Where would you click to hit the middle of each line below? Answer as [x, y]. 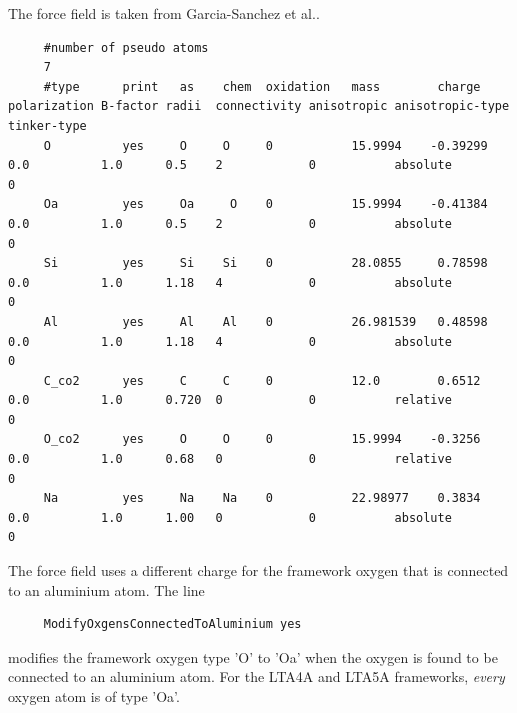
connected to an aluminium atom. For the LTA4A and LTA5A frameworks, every [256, 676]
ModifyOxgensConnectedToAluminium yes [172, 624]
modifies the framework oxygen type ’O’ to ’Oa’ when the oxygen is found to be [253, 656]
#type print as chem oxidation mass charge [262, 86]
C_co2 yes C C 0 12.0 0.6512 [262, 380]
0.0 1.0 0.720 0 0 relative [230, 400]
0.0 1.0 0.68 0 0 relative [230, 459]
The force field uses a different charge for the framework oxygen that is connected [258, 570]
